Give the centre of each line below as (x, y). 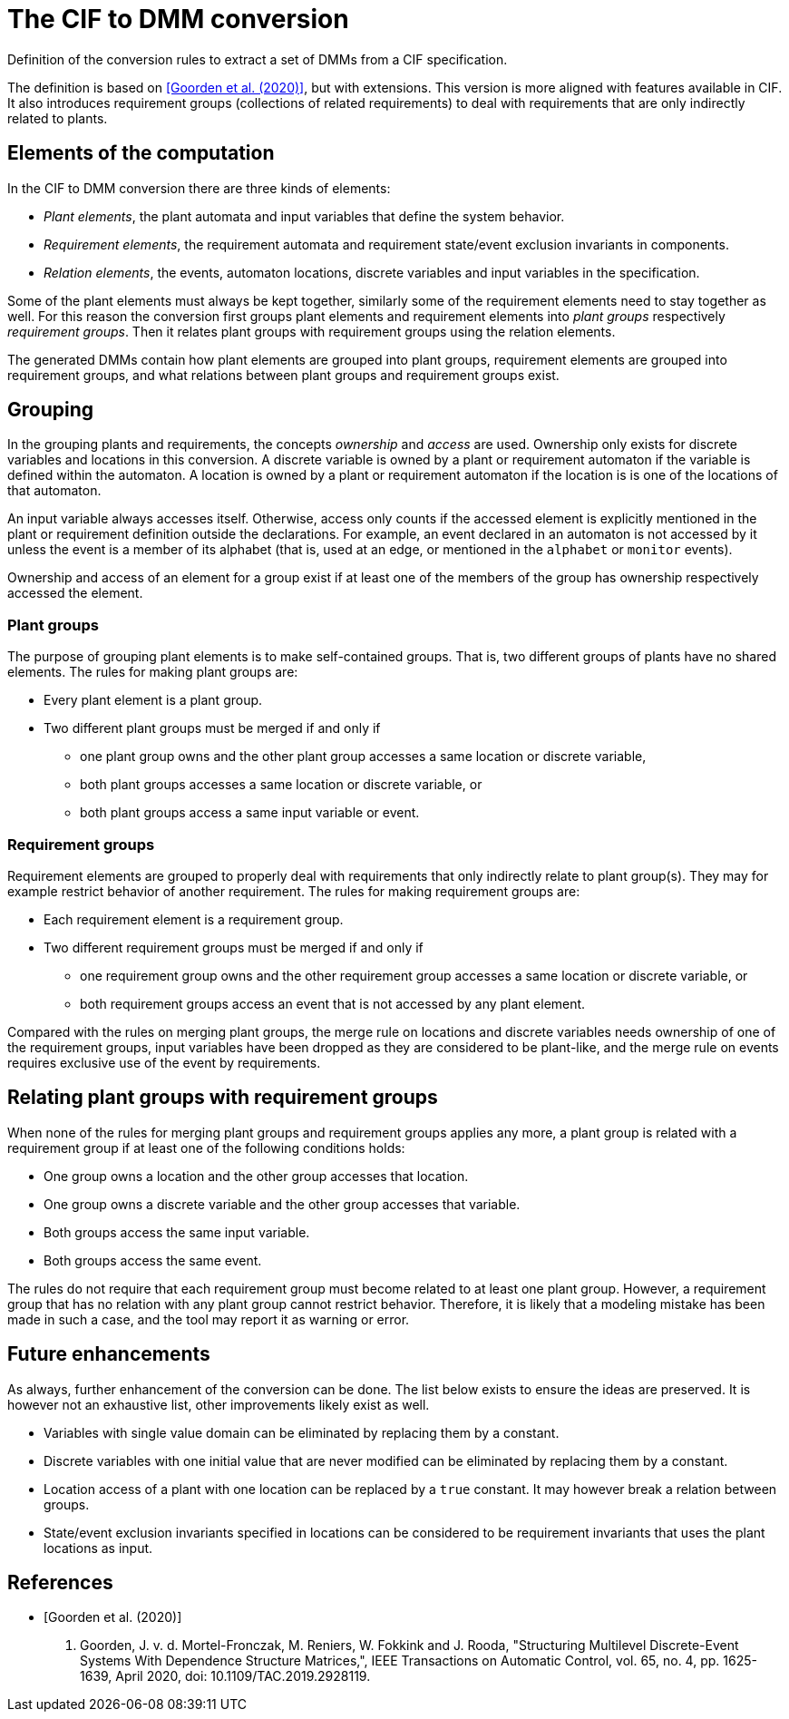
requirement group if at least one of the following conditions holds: (206, 1148)
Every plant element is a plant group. (153, 700)
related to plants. (58, 118)
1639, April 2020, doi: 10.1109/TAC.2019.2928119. (225, 1676)
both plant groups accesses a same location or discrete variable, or (281, 785)
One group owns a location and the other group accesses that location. (256, 1176)
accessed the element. (75, 593)
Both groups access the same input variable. (177, 1232)
